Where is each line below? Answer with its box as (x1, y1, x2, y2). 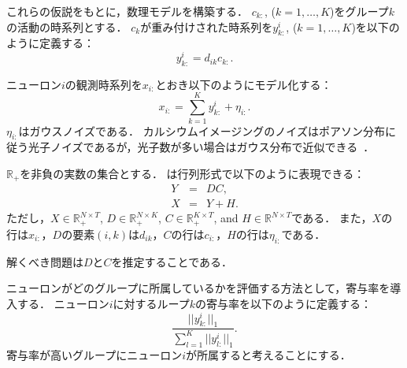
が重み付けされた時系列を (140, 18, 273, 35)
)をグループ (330, 3, 389, 19)
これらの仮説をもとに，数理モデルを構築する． (6, 3, 249, 19)
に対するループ (113, 295, 190, 311)
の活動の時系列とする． (6, 18, 128, 35)
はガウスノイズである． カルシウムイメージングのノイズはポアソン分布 (18, 122, 385, 139)
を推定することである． (111, 253, 233, 269)
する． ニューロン (17, 295, 109, 311)
